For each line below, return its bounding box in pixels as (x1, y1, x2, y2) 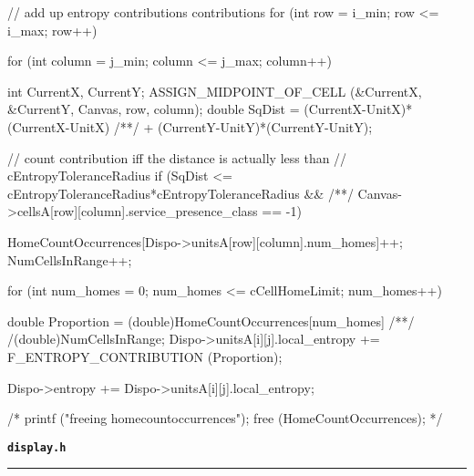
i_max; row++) (7, 20, 98, 39)
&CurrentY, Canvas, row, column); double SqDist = (7, 99, 300, 119)
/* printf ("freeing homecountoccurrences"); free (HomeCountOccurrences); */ (7, 409, 443, 428)
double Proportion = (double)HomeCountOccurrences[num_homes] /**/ (7, 311, 415, 330)
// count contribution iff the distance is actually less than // (7, 148, 347, 167)
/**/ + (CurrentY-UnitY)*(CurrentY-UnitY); (113, 117, 373, 136)
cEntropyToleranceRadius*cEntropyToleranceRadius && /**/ (7, 183, 354, 202)
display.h (7, 440, 67, 454)
